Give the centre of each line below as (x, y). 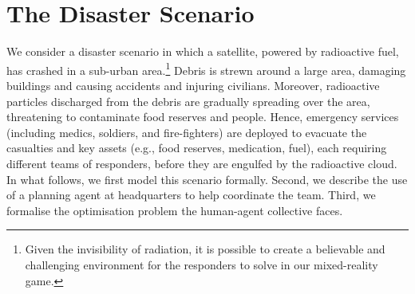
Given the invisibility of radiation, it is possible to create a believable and (205, 249)
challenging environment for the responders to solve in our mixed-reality (202, 264)
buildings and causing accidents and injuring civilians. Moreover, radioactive (193, 85)
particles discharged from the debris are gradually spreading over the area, (188, 101)
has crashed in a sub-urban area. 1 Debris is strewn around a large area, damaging (206, 69)
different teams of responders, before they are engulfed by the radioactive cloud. (202, 163)
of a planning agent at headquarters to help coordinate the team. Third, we (191, 195)
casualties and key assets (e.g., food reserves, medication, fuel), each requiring (197, 148)
